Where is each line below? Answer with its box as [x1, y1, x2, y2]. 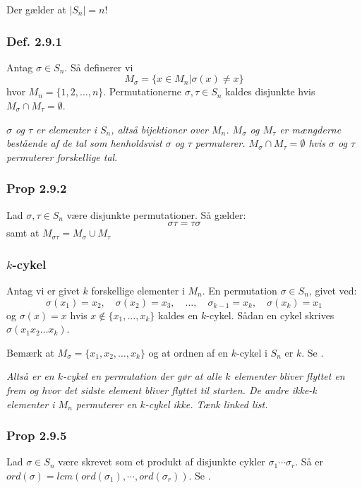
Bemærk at [6, 345, 54, 359]
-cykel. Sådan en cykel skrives [206, 307, 334, 322]
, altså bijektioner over [111, 121, 208, 136]
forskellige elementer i [91, 283, 185, 297]
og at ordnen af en [148, 345, 229, 359]
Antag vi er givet [6, 283, 80, 297]
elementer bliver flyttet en [234, 369, 345, 383]
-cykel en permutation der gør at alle [62, 369, 222, 383]
